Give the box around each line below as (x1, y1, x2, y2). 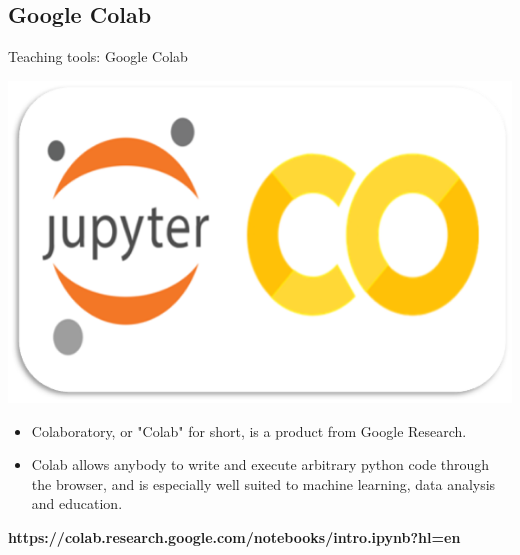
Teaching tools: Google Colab (8, 46, 188, 67)
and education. (31, 493, 123, 514)
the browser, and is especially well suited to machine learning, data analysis (31, 473, 496, 494)
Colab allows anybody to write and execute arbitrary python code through (31, 454, 490, 475)
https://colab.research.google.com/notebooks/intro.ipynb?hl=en (8, 526, 461, 547)
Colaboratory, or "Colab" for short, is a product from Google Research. (31, 420, 467, 441)
